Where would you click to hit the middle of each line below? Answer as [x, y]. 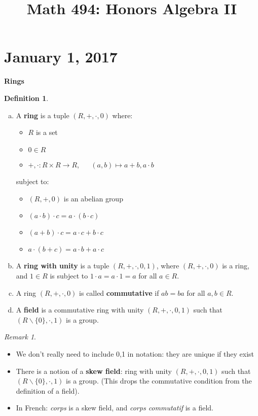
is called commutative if [119, 292]
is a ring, [236, 266]
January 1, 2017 [61, 57]
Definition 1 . [26, 98]
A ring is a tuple [43, 115]
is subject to [69, 276]
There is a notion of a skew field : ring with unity [94, 371]
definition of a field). [48, 390]
